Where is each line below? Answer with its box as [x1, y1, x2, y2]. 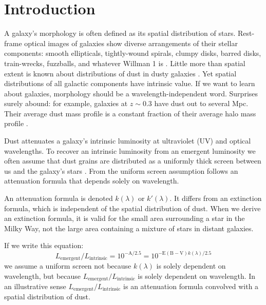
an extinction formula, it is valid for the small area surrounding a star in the [4, 213, 245, 223]
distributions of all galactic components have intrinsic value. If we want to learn [4, 78, 255, 89]
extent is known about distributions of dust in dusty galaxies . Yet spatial [4, 68, 237, 78]
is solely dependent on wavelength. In [138, 270, 256, 281]
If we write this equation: [4, 240, 84, 251]
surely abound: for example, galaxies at [4, 98, 128, 109]
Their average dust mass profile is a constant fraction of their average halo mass [4, 108, 256, 118]
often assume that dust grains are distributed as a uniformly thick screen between [4, 155, 261, 166]
